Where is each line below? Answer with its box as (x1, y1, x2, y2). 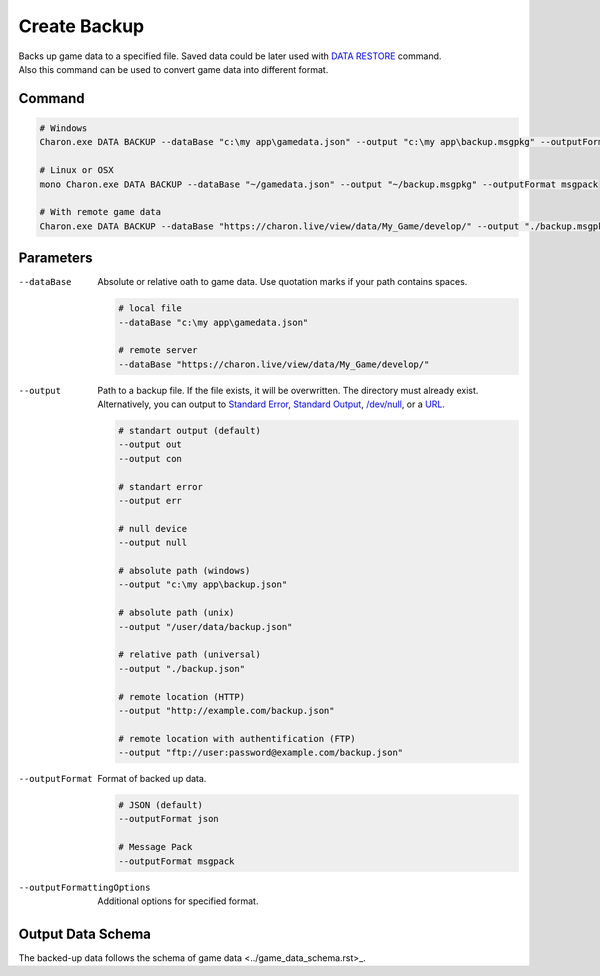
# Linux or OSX (39, 165, 114, 176)
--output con (118, 453, 182, 464)
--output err (118, 495, 182, 507)
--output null (118, 537, 188, 549)
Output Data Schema (18, 925, 152, 942)
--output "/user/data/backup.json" (118, 621, 293, 632)
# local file (118, 303, 182, 314)
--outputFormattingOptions (18, 881, 151, 893)
